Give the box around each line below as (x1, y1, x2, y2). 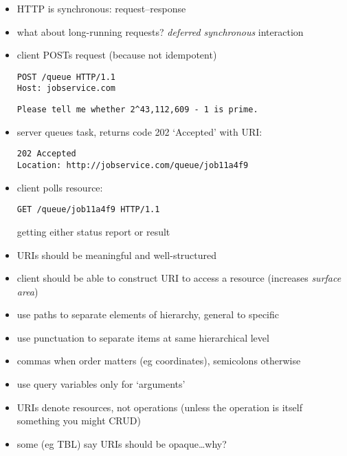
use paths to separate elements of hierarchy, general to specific (16, 307, 280, 322)
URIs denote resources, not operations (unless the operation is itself (16, 400, 302, 414)
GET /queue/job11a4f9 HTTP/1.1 (16, 205, 160, 215)
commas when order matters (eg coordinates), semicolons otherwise (16, 353, 301, 368)
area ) (16, 284, 38, 298)
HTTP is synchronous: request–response (16, 1, 186, 15)
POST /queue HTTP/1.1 (16, 72, 115, 82)
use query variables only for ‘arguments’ (16, 377, 186, 391)
